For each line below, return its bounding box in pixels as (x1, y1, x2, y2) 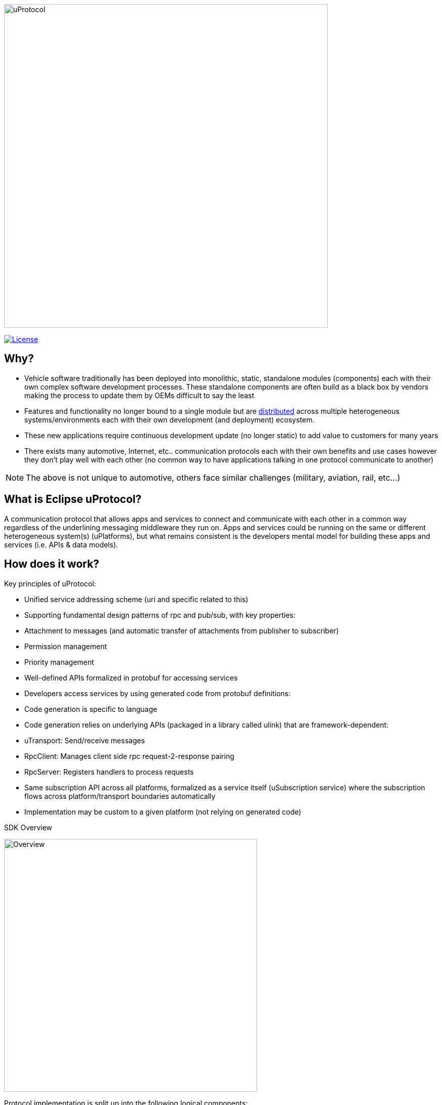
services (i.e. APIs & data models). (4, 540, 118, 549)
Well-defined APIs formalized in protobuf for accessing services (24, 673, 238, 682)
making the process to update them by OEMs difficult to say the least (24, 391, 254, 400)
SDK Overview (4, 823, 53, 832)
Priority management (24, 657, 94, 666)
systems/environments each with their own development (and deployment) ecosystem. (24, 415, 315, 424)
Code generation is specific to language (24, 704, 157, 713)
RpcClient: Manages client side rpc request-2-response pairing (24, 751, 235, 760)
